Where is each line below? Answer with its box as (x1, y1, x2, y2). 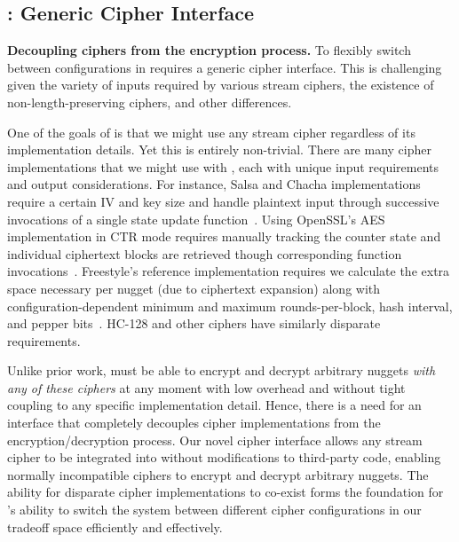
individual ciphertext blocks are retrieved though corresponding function (7, 244, 402, 263)
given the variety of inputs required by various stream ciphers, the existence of (7, 75, 434, 94)
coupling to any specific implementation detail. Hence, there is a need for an (7, 396, 422, 414)
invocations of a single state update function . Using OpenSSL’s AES (7, 209, 385, 228)
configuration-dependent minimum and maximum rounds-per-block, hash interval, (7, 296, 453, 315)
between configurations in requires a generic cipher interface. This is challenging (7, 58, 442, 76)
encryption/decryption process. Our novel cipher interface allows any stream (7, 430, 423, 449)
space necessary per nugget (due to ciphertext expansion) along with (7, 279, 381, 297)
